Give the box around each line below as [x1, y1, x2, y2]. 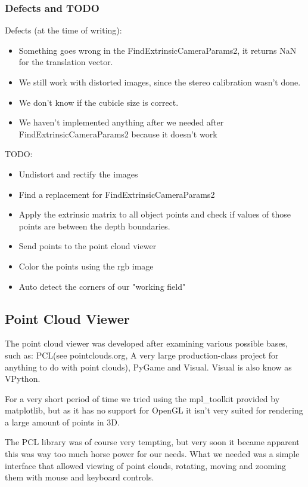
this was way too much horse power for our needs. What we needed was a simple [5, 448, 300, 460]
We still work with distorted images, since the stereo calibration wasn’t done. [18, 76, 301, 88]
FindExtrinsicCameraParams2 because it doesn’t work [18, 127, 217, 140]
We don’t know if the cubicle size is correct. [18, 96, 179, 108]
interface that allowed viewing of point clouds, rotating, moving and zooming [5, 459, 286, 471]
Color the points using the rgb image [18, 259, 154, 272]
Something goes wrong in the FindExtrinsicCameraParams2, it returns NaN [18, 44, 297, 56]
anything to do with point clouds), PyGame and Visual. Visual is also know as [5, 360, 292, 373]
